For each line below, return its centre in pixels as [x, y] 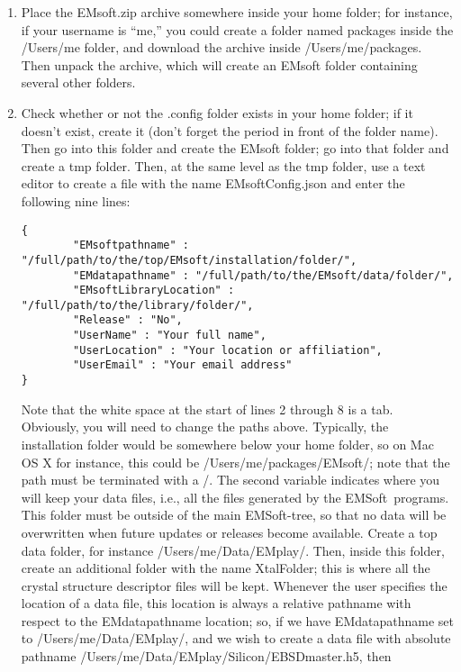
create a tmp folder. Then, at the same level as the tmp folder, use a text [223, 165]
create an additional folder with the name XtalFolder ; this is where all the [226, 568]
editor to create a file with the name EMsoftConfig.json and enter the [213, 183]
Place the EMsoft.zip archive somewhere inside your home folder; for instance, [237, 12]
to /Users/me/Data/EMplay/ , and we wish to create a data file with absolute [236, 638]
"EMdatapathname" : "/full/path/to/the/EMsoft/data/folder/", [263, 275]
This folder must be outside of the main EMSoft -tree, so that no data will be [234, 515]
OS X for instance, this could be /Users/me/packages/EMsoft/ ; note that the [235, 462]
